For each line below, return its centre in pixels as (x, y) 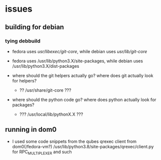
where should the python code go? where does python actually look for (84, 100)
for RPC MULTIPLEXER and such (42, 152)
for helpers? (24, 80)
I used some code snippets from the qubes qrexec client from (74, 141)
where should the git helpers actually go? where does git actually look (83, 75)
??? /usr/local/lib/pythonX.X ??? (51, 114)
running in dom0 (31, 130)
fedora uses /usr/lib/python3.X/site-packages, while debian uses (78, 61)
